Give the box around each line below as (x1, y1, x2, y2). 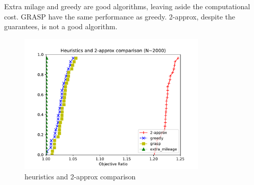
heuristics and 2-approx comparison (25, 171, 136, 181)
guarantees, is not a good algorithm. (4, 21, 118, 32)
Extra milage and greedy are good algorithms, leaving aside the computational (4, 1, 250, 11)
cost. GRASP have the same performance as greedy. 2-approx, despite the (4, 11, 236, 22)
